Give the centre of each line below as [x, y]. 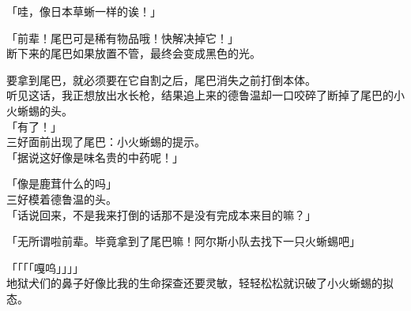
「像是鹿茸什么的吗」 [62, 184]
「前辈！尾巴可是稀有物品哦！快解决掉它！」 [123, 37]
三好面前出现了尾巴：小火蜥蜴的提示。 [106, 142]
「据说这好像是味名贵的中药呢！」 [95, 157]
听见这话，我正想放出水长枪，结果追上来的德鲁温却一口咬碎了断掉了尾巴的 [200, 95]
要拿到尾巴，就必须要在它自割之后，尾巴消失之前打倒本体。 [161, 79]
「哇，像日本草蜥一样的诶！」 [84, 11]
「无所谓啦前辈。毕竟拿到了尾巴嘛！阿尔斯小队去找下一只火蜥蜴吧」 [183, 241]
